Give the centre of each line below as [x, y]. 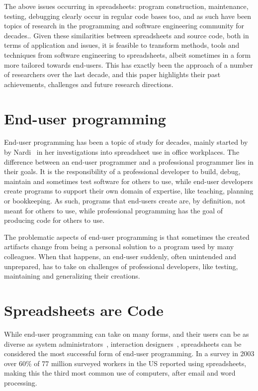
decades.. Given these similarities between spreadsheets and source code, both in [127, 35]
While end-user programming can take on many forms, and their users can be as [127, 334]
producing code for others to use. [54, 220]
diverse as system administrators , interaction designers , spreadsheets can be [123, 343]
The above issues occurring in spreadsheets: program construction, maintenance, [126, 6]
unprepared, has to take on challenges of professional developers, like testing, [121, 266]
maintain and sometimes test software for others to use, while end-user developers [129, 181]
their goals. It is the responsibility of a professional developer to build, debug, [122, 171]
